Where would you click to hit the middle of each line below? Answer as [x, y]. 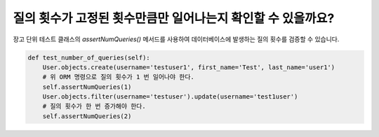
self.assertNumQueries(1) [87, 87]
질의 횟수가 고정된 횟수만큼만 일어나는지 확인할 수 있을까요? [174, 18]
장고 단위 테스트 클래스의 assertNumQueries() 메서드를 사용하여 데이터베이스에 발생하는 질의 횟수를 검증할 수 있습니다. [176, 39]
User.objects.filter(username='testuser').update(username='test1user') [170, 97]
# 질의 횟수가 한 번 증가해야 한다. [94, 106]
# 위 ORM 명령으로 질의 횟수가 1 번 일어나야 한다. [118, 77]
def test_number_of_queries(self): [89, 57]
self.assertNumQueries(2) [87, 116]
